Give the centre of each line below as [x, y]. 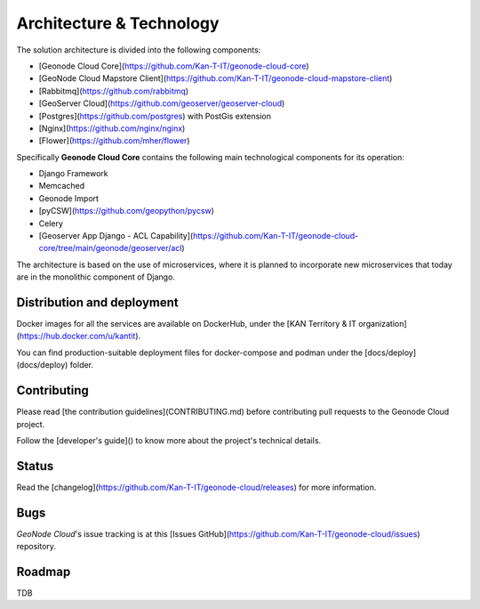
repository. [36, 547]
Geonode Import [69, 198]
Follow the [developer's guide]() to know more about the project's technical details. [169, 440]
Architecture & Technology [118, 23]
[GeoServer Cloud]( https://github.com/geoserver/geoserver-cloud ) [162, 103]
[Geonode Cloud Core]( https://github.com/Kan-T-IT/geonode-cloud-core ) [174, 66]
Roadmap [44, 571]
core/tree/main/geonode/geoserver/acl [110, 248]
